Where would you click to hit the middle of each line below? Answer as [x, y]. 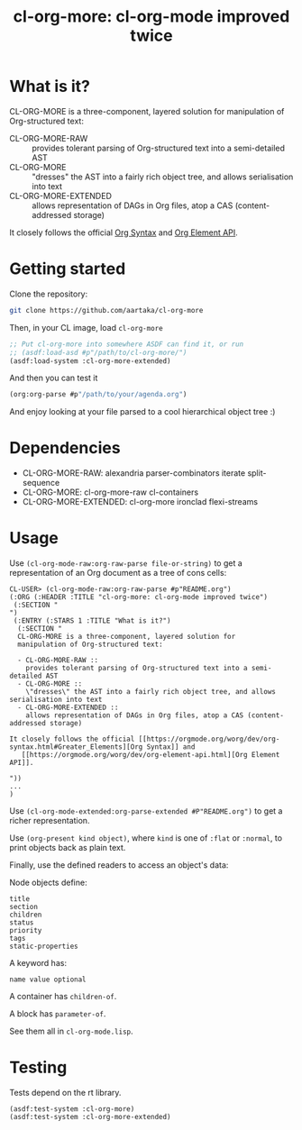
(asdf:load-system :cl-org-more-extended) [90, 361]
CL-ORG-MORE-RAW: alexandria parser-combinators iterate [134, 473]
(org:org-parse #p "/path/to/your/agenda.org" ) [98, 395]
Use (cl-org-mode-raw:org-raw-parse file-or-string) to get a [126, 563]
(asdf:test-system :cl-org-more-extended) [90, 1117]
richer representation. [50, 821]
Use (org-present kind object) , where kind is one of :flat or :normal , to [146, 838]
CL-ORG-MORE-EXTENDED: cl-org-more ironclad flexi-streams [140, 502]
